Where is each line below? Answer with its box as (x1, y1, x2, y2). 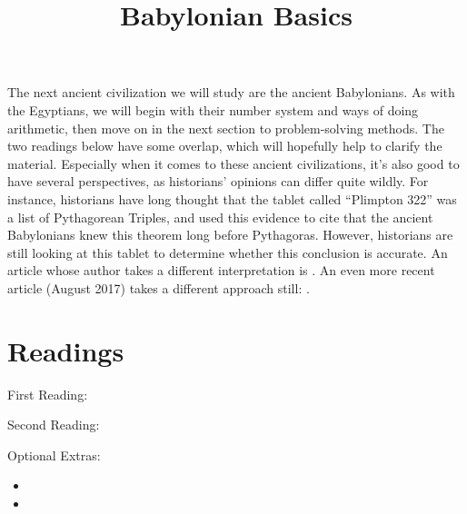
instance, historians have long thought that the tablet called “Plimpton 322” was (7, 189, 457, 208)
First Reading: (7, 384, 88, 403)
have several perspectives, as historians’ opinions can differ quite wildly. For (7, 172, 429, 191)
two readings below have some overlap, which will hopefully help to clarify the (7, 136, 442, 155)
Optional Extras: (7, 445, 101, 464)
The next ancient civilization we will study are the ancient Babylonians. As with (7, 83, 455, 102)
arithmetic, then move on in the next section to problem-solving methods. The (7, 118, 444, 137)
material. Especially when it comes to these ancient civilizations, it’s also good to (7, 153, 460, 173)
